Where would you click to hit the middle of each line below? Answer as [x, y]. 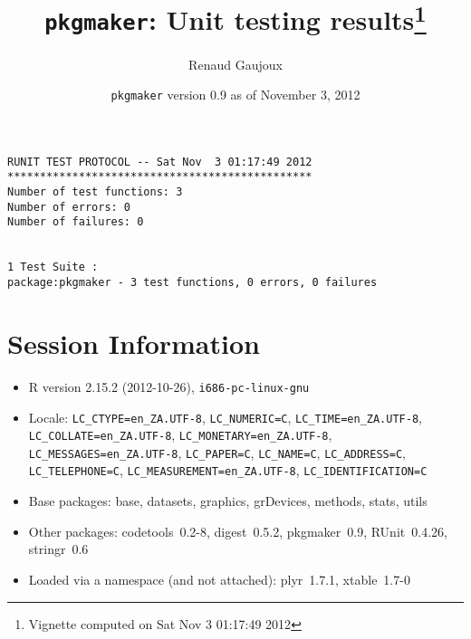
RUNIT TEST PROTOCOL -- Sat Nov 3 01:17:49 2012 [160, 162]
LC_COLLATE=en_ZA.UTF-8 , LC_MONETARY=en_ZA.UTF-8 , [180, 435]
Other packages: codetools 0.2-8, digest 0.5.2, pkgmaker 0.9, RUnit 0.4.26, [238, 531]
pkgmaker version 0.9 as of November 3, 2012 [235, 95]
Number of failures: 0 [76, 222]
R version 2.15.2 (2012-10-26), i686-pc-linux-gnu [169, 386]
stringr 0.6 [58, 549]
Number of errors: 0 [69, 207]
